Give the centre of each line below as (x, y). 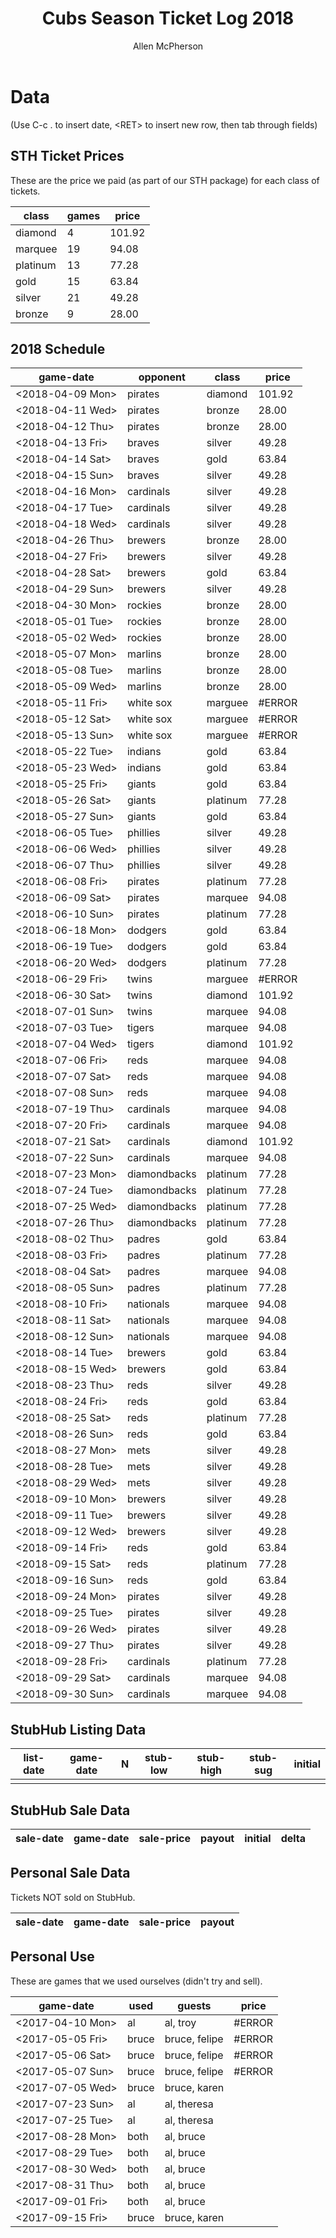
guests (194, 2005)
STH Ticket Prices (67, 156)
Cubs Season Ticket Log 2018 (168, 18)
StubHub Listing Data (78, 1729)
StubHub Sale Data (70, 1810)
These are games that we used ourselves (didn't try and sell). (136, 1981)
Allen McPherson (168, 46)
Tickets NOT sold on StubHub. (73, 1897)
